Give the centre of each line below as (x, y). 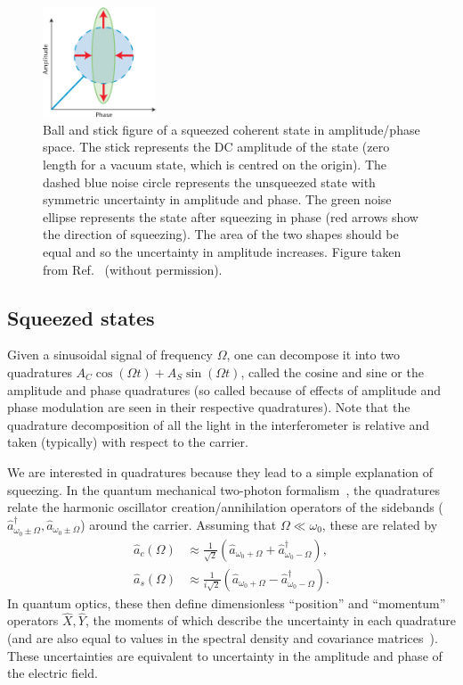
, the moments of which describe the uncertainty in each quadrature (270, 620)
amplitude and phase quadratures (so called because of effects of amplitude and (224, 389)
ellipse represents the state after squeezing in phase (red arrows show (231, 216)
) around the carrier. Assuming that (179, 524)
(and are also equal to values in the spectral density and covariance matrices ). (223, 638)
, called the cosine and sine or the (332, 372)
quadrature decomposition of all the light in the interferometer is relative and (219, 424)
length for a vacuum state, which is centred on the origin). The (215, 165)
